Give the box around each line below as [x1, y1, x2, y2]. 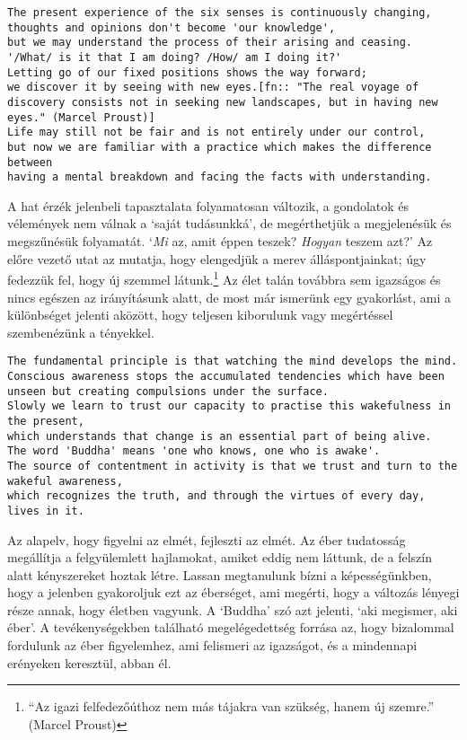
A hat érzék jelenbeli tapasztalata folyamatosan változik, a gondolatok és [7, 196, 410, 215]
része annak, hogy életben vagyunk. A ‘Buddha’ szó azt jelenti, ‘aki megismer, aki [7, 600, 458, 619]
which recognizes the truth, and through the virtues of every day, [7, 489, 426, 503]
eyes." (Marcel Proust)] [7, 110, 155, 124]
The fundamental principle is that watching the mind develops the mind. [7, 355, 458, 368]
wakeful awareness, [7, 474, 123, 488]
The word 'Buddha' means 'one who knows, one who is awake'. [7, 445, 381, 458]
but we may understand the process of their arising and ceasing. [7, 36, 413, 49]
